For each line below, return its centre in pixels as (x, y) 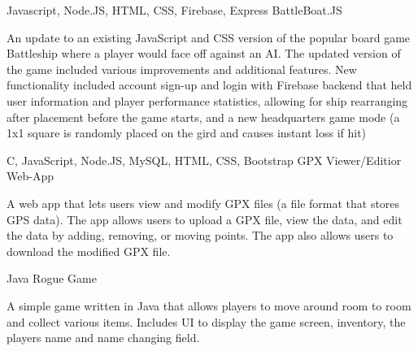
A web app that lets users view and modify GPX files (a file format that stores (203, 203)
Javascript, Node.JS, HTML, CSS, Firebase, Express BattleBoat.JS (174, 10)
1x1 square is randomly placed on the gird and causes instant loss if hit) (187, 133)
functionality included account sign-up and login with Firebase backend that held (209, 85)
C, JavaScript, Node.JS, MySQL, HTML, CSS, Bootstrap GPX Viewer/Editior (204, 160)
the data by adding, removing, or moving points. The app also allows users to (200, 235)
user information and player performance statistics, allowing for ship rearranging (207, 100)
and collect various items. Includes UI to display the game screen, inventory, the (206, 321)
